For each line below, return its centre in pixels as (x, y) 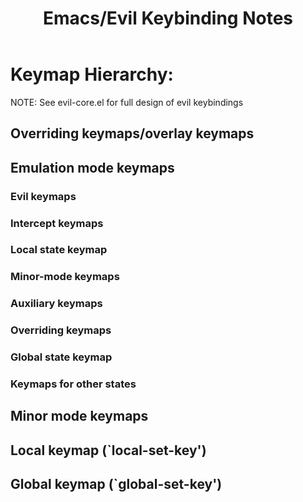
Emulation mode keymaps (92, 167)
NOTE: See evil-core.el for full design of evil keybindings (127, 102)
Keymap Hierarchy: (92, 74)
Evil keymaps (43, 196)
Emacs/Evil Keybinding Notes (168, 18)
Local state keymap (59, 250)
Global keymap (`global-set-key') (116, 484)
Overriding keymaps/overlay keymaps (132, 133)
